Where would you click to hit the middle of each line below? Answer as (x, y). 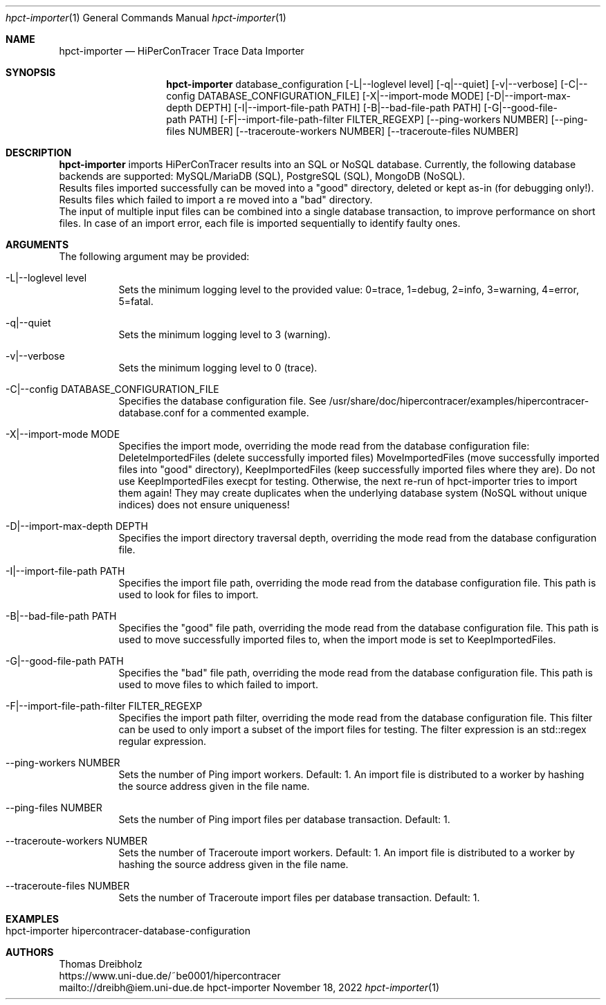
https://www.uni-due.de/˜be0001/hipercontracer (170, 976)
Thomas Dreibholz (101, 964)
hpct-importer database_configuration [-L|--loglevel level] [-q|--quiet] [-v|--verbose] (362, 84)
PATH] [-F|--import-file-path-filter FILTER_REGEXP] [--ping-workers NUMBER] (369, 119)
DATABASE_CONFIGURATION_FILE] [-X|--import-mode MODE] (341, 96)
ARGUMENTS (37, 245)
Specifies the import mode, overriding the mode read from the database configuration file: (324, 446)
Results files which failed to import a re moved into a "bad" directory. (216, 200)
